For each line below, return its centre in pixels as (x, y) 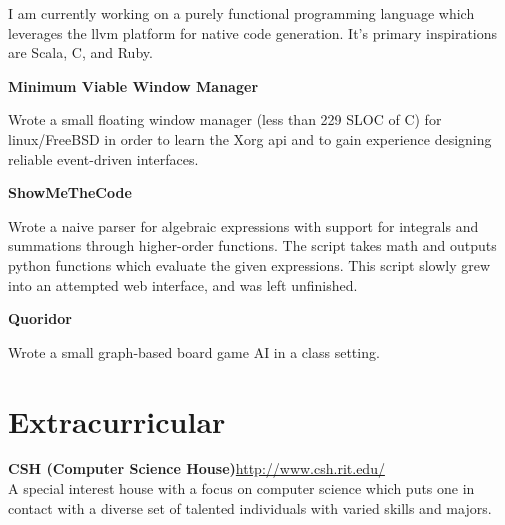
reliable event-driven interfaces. (103, 158)
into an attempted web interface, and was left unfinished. (183, 284)
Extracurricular (117, 420)
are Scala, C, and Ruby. (80, 52)
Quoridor (40, 318)
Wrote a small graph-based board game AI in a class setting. (194, 351)
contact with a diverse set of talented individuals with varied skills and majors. (250, 507)
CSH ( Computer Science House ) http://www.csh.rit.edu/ (196, 468)
